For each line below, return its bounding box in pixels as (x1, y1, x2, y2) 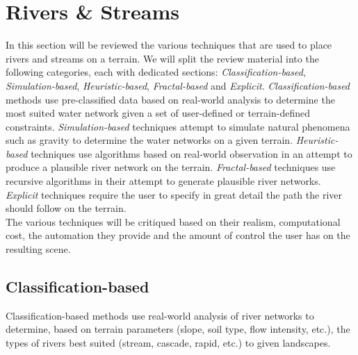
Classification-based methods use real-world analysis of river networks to (6, 308, 314, 322)
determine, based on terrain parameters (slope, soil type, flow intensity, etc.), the (6, 322, 350, 336)
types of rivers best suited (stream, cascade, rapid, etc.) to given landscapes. (6, 336, 331, 350)
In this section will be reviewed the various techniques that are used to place (6, 38, 332, 52)
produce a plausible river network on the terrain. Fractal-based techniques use (6, 160, 336, 174)
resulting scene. (6, 242, 71, 256)
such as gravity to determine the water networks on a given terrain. (6, 133, 293, 147)
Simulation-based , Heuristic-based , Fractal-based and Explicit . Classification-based (6, 78, 350, 92)
